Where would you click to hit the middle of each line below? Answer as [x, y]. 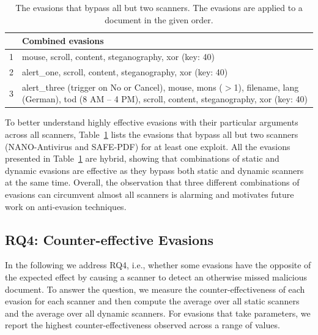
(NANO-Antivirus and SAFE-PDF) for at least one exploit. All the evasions [148, 146]
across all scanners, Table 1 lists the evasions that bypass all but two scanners [152, 134]
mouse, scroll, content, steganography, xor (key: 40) [118, 57]
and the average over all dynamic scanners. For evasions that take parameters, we [158, 313]
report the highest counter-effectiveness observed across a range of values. [142, 325]
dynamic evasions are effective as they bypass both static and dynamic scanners [154, 170]
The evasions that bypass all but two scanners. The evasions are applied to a [159, 7]
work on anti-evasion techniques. [66, 206]
